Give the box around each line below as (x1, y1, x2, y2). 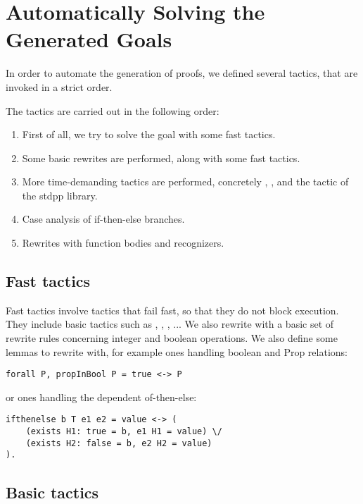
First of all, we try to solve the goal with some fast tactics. (22, 127, 276, 142)
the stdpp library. (22, 188, 98, 202)
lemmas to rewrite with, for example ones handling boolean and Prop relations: (6, 344, 348, 359)
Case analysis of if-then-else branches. (22, 211, 185, 226)
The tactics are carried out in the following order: (6, 103, 219, 118)
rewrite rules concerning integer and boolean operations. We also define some (6, 331, 338, 345)
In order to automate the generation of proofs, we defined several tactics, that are (6, 66, 358, 80)
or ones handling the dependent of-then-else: (6, 389, 197, 404)
